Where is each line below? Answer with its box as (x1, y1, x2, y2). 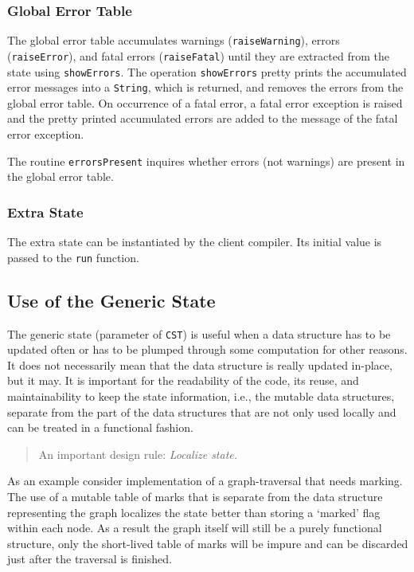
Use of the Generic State (7, 288, 216, 312)
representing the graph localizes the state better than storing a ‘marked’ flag (7, 503, 381, 520)
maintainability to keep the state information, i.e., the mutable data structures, (7, 387, 395, 404)
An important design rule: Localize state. (38, 445, 238, 462)
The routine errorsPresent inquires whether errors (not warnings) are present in (7, 152, 405, 169)
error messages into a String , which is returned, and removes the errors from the (7, 79, 404, 96)
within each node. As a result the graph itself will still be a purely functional (7, 519, 382, 536)
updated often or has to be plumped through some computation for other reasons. (7, 341, 408, 358)
